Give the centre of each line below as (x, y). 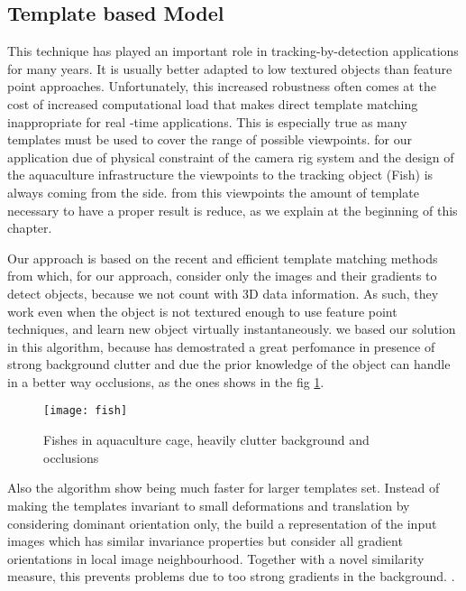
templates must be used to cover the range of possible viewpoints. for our (210, 139)
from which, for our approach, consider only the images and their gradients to (222, 276)
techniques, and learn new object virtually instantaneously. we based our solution (232, 329)
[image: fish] (86, 411)
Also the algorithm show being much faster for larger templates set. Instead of (224, 488)
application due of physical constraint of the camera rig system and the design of (231, 157)
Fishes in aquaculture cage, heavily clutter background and (206, 440)
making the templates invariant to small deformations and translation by (209, 505)
